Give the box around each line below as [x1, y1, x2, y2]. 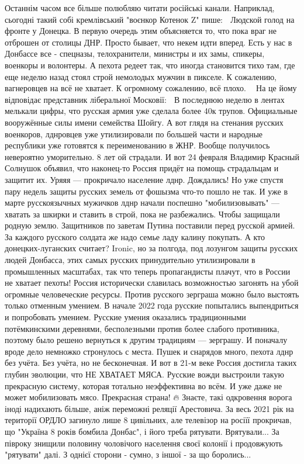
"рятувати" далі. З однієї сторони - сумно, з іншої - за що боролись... [5, 448, 251, 460]
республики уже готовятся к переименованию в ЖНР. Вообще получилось [5, 139, 270, 151]
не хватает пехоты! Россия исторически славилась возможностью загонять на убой [5, 276, 299, 289]
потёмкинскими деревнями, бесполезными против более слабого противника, [5, 322, 279, 334]
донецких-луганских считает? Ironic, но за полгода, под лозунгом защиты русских [5, 242, 298, 254]
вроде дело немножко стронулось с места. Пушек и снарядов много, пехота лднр [5, 345, 293, 357]
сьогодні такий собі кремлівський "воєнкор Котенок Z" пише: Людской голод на [5, 13, 295, 25]
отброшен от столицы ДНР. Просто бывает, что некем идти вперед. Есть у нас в [5, 36, 292, 48]
